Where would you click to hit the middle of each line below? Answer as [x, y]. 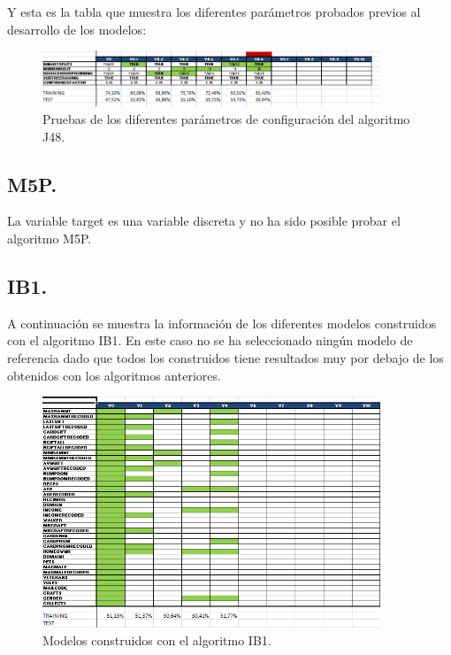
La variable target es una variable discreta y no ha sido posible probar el [204, 221]
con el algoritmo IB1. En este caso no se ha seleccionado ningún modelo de [210, 340]
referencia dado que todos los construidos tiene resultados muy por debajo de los [225, 357]
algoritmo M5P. [50, 238]
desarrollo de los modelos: [77, 29]
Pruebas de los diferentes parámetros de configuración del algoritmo [226, 118]
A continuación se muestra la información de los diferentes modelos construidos [222, 323]
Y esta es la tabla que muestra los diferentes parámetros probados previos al [214, 12]
